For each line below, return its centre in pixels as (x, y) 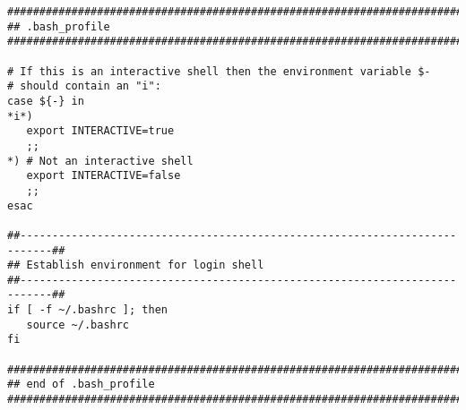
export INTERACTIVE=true (100, 131)
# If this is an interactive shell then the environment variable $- (219, 71)
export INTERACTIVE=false (104, 176)
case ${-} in (46, 101)
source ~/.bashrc (78, 325)
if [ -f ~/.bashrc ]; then (87, 310)
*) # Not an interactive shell (100, 161)
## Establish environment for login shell (136, 265)
